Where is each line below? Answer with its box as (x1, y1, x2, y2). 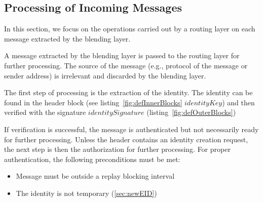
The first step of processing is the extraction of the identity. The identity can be (4, 87, 253, 98)
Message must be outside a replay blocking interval (16, 171, 175, 181)
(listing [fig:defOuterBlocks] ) (146, 107, 236, 117)
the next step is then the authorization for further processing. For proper (4, 144, 231, 154)
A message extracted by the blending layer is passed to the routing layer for (4, 50, 240, 61)
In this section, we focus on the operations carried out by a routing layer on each (4, 23, 255, 34)
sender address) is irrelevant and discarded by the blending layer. (4, 70, 206, 80)
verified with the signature (4, 107, 86, 117)
